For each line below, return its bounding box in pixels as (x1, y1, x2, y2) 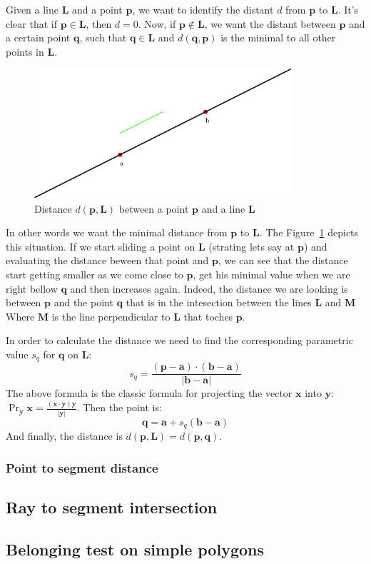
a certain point (6, 30, 71, 45)
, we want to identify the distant (132, 2, 274, 16)
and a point (72, 2, 123, 16)
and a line (201, 201, 245, 216)
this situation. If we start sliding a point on (6, 238, 195, 253)
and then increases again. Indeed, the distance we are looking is (70, 281, 348, 296)
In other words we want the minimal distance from (6, 225, 228, 240)
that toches (183, 308, 233, 323)
